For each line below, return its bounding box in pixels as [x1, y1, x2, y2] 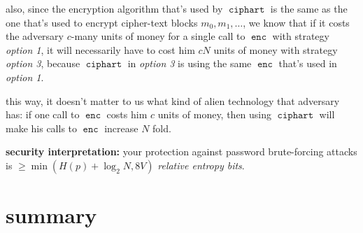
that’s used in [278, 56, 337, 71]
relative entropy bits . [157, 157, 245, 172]
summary [6, 201, 97, 230]
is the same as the [270, 1, 348, 15]
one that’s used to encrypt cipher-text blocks [6, 15, 198, 29]
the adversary [6, 29, 64, 43]
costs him [106, 107, 148, 122]
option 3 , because [6, 56, 80, 71]
